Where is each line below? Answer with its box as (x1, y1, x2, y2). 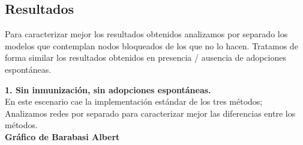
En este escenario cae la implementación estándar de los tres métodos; (5, 95, 263, 108)
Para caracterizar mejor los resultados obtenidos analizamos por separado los (5, 28, 288, 40)
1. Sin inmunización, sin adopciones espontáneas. (5, 83, 211, 96)
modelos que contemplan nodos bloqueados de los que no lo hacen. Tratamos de (5, 39, 298, 52)
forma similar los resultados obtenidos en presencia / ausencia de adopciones (5, 51, 286, 64)
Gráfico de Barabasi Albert (5, 130, 120, 143)
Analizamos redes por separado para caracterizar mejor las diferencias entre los (5, 106, 296, 119)
